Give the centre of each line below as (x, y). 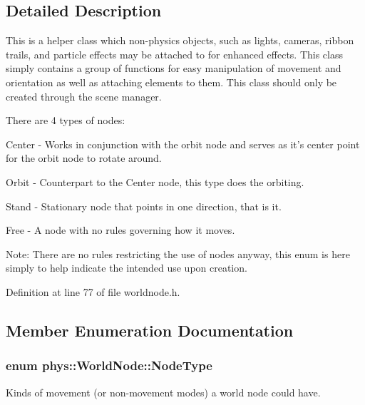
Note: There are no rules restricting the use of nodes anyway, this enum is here (178, 253)
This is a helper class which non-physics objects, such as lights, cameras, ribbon (180, 40)
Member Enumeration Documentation (150, 330)
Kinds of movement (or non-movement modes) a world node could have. (163, 392)
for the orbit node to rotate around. (84, 158)
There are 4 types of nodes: (66, 120)
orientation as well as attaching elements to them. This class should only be (171, 82)
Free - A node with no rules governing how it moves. (120, 230)
